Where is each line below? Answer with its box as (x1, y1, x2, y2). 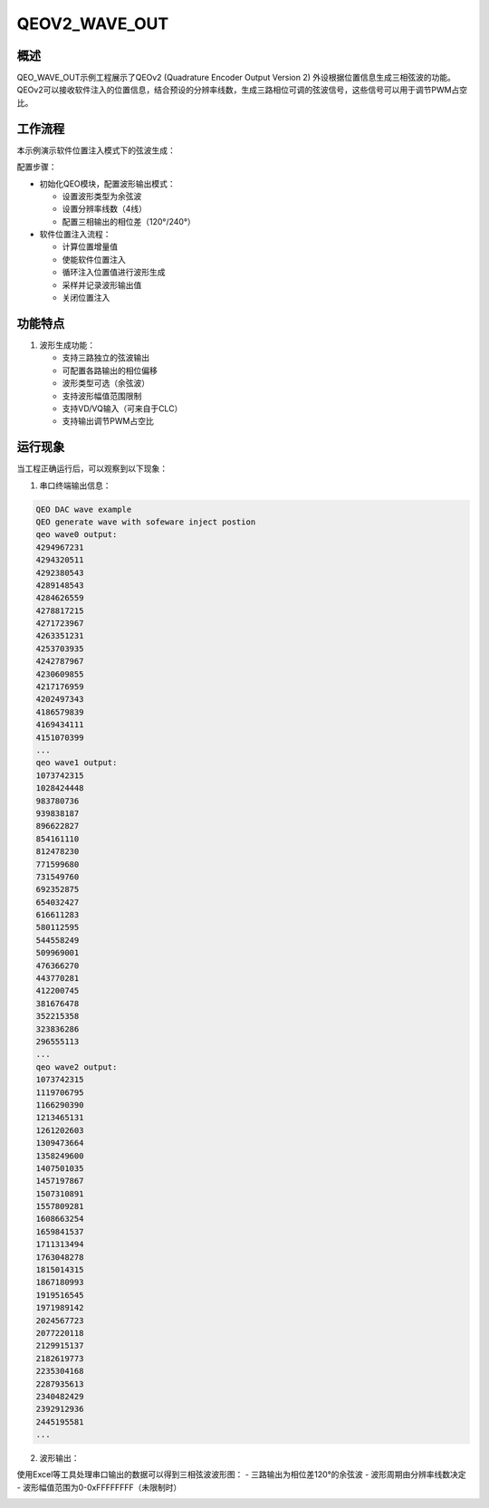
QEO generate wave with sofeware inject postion (35, 516, 256, 527)
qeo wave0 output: (35, 530, 118, 540)
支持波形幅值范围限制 (62, 390, 142, 401)
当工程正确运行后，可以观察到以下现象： (16, 463, 168, 475)
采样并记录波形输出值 (62, 279, 142, 290)
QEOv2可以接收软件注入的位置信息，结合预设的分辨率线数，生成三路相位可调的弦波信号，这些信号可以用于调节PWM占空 (16, 84, 468, 95)
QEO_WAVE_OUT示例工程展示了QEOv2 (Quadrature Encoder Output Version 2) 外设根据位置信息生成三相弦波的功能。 (16, 72, 456, 83)
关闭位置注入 (62, 293, 110, 303)
